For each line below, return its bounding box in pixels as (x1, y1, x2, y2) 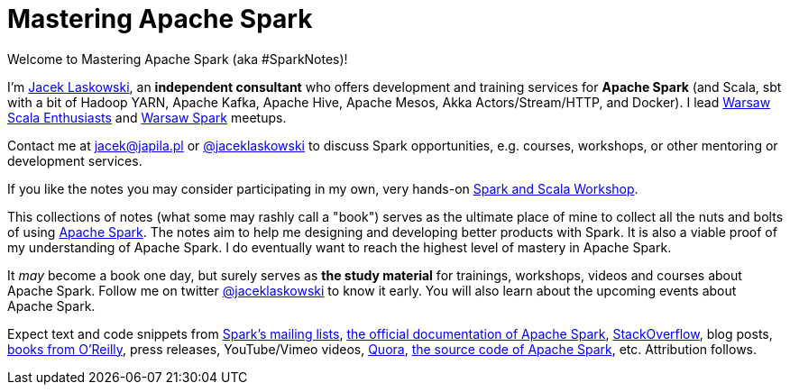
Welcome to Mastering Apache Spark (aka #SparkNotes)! (7, 50, 348, 67)
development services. (7, 152, 142, 169)
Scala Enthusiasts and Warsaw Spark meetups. (7, 109, 287, 125)
